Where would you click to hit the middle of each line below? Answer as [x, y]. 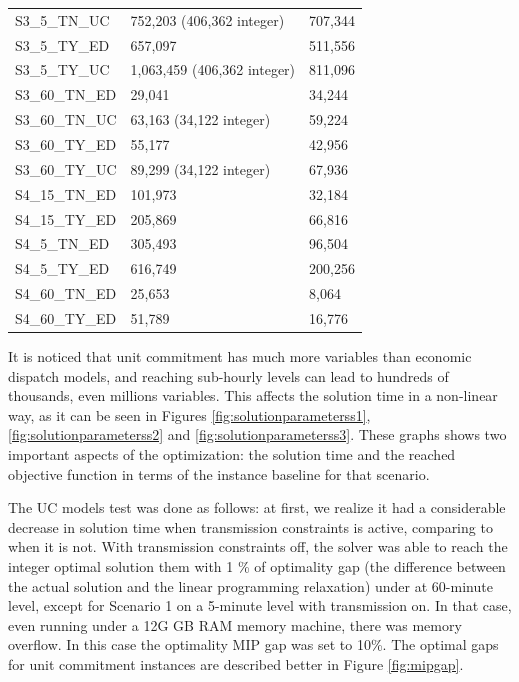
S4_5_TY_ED [62, 268]
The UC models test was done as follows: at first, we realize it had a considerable [257, 507]
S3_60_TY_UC [66, 168]
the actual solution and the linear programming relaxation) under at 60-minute [250, 585]
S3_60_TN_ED [66, 94]
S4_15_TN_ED [66, 193]
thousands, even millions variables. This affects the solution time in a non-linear [253, 395]
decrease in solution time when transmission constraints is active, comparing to [250, 526]
